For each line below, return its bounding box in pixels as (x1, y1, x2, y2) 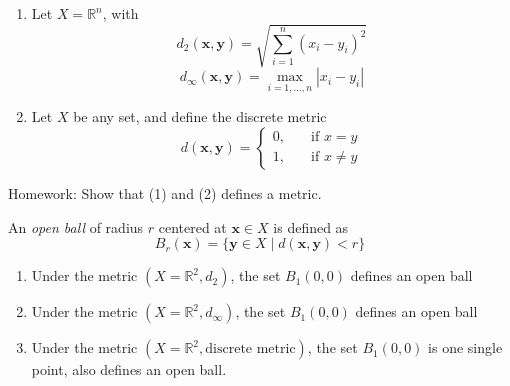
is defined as (273, 216, 349, 237)
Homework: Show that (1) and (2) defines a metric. (8, 182, 322, 203)
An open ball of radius (8, 216, 144, 237)
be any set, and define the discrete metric (73, 106, 327, 127)
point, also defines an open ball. (31, 359, 227, 380)
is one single (428, 337, 503, 358)
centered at (158, 216, 227, 237)
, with (102, 3, 139, 23)
